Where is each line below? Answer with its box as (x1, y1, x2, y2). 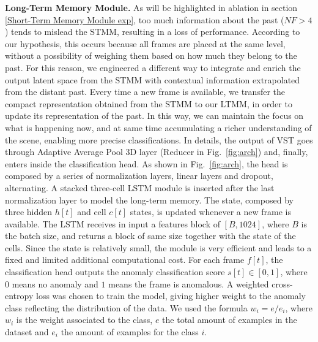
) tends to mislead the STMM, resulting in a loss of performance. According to (5, 25, 300, 38)
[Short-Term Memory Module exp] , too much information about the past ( (5, 13, 284, 26)
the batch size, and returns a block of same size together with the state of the (5, 229, 296, 242)
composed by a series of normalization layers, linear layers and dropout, (5, 169, 273, 182)
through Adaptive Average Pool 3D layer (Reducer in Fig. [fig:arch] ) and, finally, (5, 145, 308, 158)
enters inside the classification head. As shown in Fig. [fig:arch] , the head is (5, 157, 288, 170)
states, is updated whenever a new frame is (130, 205, 291, 218)
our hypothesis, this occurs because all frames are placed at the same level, (5, 37, 286, 50)
